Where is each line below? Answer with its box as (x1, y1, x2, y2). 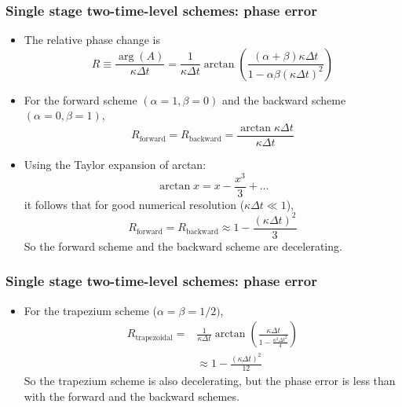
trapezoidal (135, 333, 173, 342)
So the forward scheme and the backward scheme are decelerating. (24, 237, 342, 254)
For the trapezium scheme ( (24, 302, 157, 318)
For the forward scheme (24, 91, 137, 108)
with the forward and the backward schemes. (24, 387, 239, 404)
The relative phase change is (24, 31, 161, 48)
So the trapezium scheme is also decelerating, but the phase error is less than (24, 372, 396, 389)
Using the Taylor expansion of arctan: (24, 156, 206, 173)
